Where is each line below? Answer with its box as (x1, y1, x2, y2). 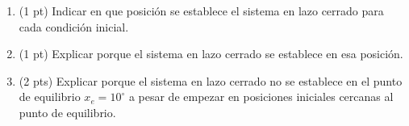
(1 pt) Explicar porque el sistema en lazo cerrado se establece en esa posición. (19, 45, 403, 62)
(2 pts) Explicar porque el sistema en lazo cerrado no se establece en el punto (19, 72, 403, 89)
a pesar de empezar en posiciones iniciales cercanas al (128, 88, 394, 105)
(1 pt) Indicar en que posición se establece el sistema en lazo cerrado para (19, 2, 384, 19)
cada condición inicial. (19, 18, 129, 35)
